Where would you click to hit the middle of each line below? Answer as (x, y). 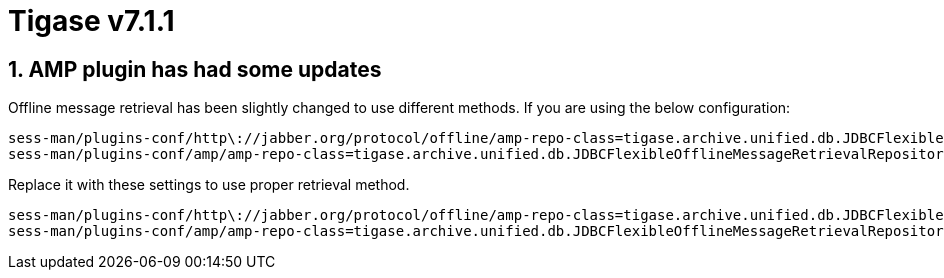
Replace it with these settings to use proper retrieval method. (209, 185)
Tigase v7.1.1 (91, 21)
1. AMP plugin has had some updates (195, 69)
